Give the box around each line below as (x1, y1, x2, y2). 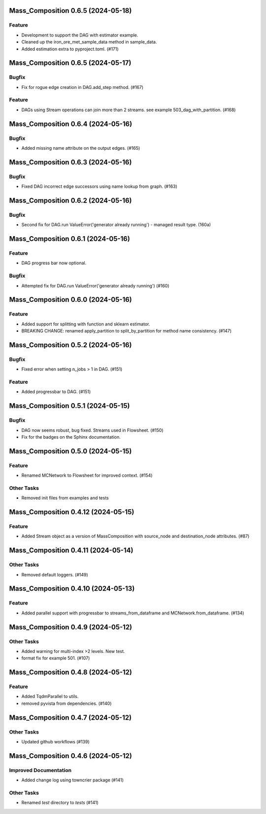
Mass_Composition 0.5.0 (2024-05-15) (9, 447, 132, 455)
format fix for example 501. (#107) (21, 655, 90, 661)
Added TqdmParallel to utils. (21, 693, 79, 699)
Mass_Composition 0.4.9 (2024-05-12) (9, 623, 133, 631)
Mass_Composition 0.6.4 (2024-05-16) (9, 120, 133, 128)
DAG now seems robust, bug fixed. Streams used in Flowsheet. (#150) (21, 427, 164, 433)
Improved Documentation (9, 767, 72, 773)
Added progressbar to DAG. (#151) (21, 389, 91, 395)
